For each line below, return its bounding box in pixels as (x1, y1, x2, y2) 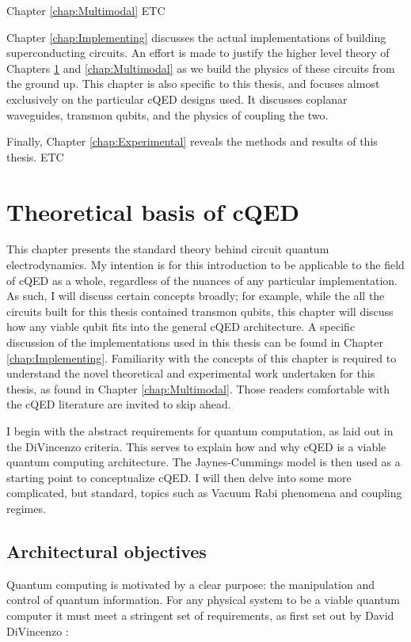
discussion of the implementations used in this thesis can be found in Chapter (6, 334, 383, 351)
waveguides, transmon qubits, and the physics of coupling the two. (6, 106, 329, 123)
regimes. (6, 500, 46, 516)
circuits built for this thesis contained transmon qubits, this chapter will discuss (6, 302, 394, 319)
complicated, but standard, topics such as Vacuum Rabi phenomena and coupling (6, 484, 402, 501)
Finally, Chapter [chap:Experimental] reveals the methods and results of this (6, 133, 378, 150)
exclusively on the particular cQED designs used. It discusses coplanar (6, 90, 348, 107)
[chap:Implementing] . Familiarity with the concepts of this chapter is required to (6, 349, 397, 366)
